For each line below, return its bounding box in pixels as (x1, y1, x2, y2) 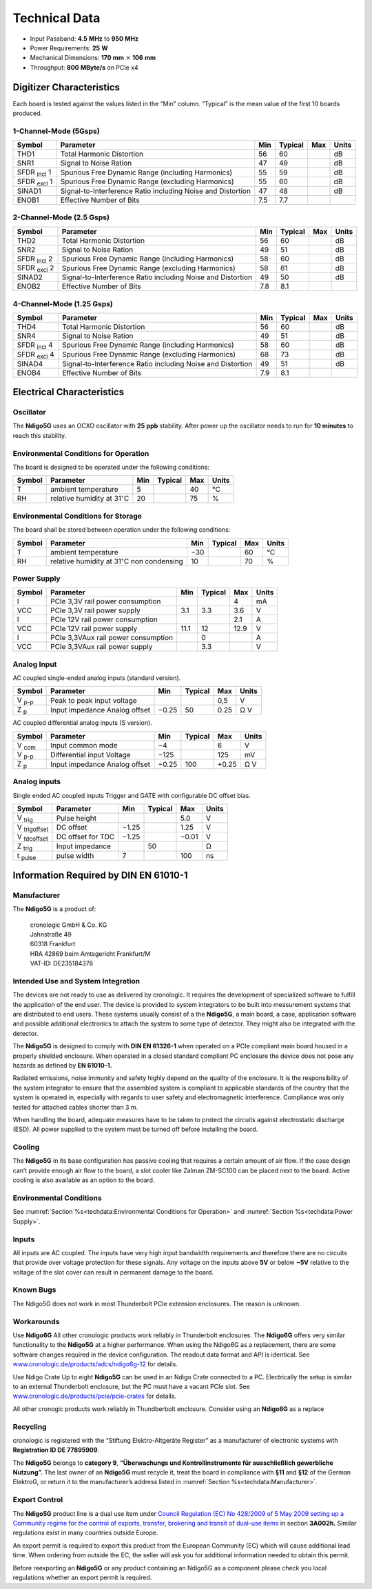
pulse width (56, 850, 94, 860)
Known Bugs (12, 1285, 56, 1295)
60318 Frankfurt (30, 940, 76, 948)
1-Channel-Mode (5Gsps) (12, 126, 100, 136)
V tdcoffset (17, 832, 48, 843)
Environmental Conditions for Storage (12, 511, 143, 521)
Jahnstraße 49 (30, 930, 72, 938)
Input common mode (50, 740, 118, 750)
